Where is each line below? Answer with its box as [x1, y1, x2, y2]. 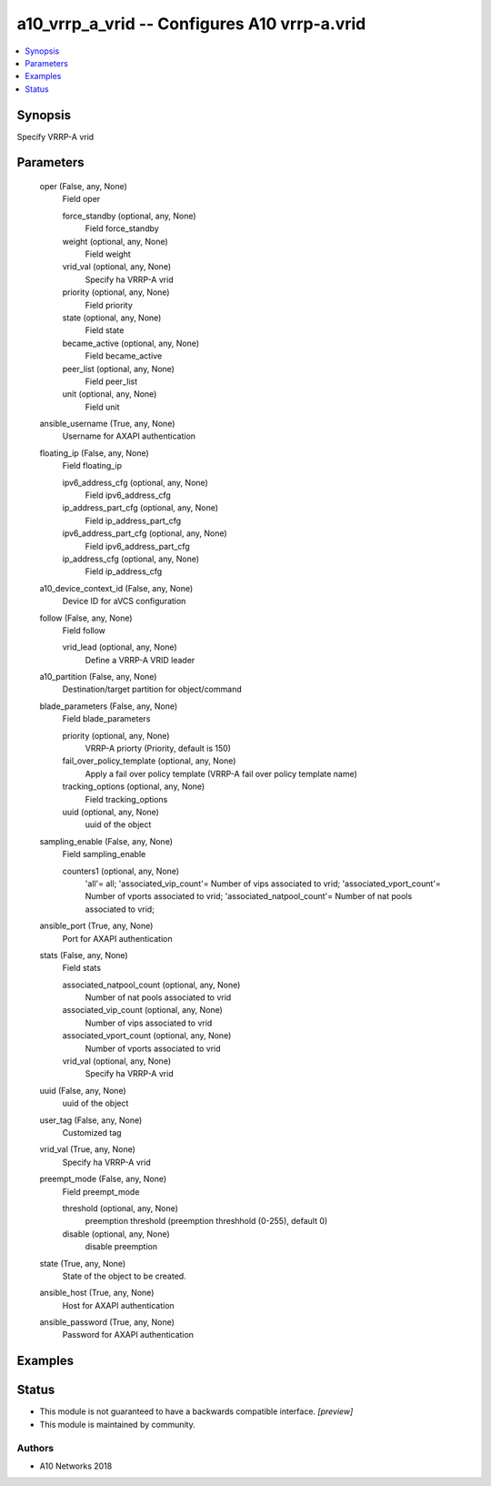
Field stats [62, 963, 102, 974]
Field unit [85, 401, 120, 412]
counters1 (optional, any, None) [62, 865, 180, 876]
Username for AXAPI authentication [62, 430, 195, 441]
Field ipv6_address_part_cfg [85, 541, 190, 551]
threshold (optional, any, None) [62, 1202, 179, 1214]
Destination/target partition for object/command [62, 683, 242, 695]
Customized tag [62, 1127, 122, 1137]
